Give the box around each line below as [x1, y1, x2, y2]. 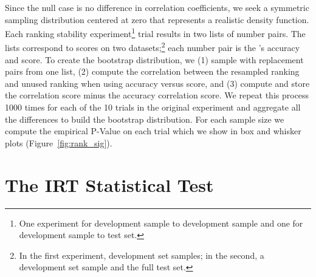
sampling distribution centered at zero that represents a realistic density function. [5, 13, 309, 26]
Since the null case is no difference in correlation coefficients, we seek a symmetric [5, 1, 309, 13]
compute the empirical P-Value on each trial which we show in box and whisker [5, 125, 301, 137]
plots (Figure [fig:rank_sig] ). [5, 136, 112, 149]
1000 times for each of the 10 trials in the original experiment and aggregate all [5, 101, 301, 114]
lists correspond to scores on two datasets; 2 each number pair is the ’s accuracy [5, 39, 300, 54]
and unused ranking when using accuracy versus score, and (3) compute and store [5, 77, 310, 89]
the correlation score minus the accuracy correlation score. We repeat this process [5, 89, 309, 101]
